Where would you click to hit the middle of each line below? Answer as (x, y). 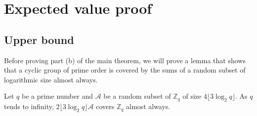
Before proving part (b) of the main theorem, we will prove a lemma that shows (125, 60)
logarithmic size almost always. (51, 79)
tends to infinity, (29, 106)
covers (105, 106)
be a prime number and (57, 96)
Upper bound (39, 39)
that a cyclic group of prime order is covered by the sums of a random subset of (125, 70)
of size (192, 96)
